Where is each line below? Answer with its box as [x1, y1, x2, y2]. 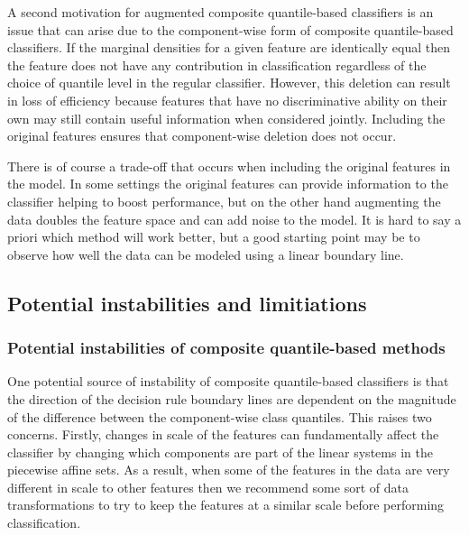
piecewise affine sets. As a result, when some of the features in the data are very [7, 460, 450, 479]
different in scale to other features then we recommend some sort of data [7, 477, 409, 496]
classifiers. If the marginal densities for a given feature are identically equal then [7, 38, 450, 57]
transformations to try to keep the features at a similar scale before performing [7, 495, 445, 514]
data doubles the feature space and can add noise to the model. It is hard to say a [7, 209, 462, 228]
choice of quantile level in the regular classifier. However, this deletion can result [7, 73, 451, 92]
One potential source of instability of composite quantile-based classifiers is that [7, 372, 449, 391]
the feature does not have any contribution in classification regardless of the [7, 55, 427, 74]
